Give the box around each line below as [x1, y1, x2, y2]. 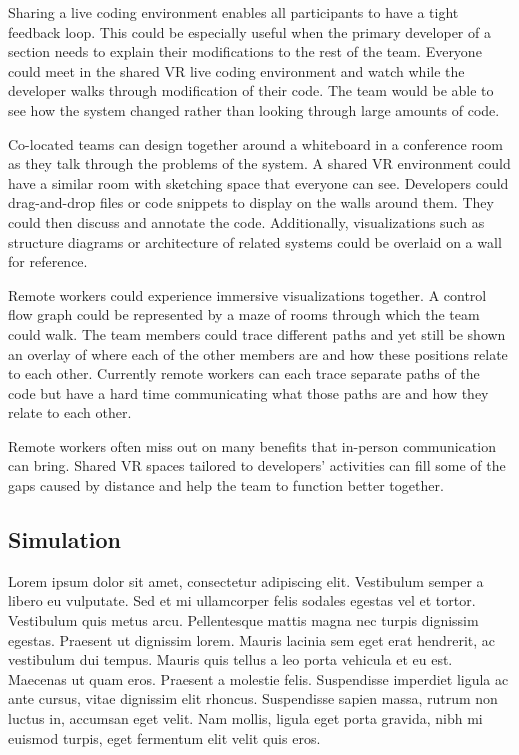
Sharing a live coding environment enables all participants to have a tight [8, 2, 459, 22]
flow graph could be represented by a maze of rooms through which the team [8, 304, 480, 325]
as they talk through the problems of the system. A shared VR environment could [8, 153, 511, 174]
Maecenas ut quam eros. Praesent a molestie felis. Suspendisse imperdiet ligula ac [8, 668, 509, 689]
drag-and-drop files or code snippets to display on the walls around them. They [8, 192, 494, 213]
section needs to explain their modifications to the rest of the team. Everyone [8, 41, 482, 62]
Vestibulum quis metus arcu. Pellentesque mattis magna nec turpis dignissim [8, 610, 479, 631]
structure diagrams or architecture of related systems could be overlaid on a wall [8, 231, 502, 252]
